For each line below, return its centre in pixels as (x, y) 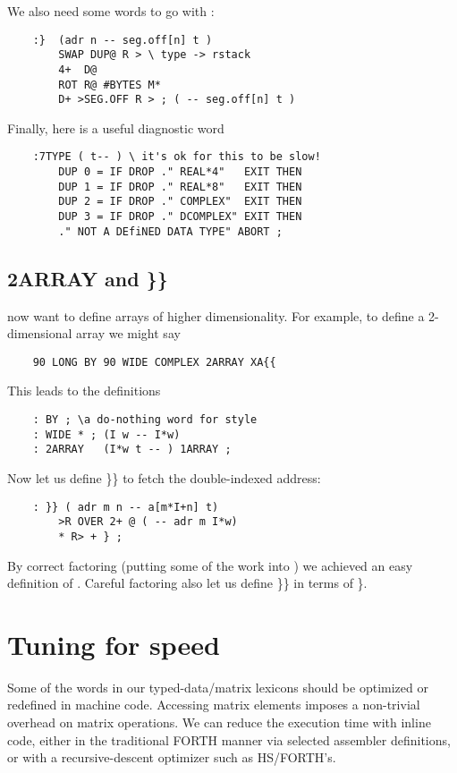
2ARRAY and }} (88, 278)
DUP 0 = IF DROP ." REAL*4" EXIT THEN (180, 172)
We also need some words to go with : (111, 11)
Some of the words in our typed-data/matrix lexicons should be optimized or (218, 687)
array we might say (128, 333)
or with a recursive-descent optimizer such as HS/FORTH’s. (172, 757)
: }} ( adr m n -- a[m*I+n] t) (126, 507)
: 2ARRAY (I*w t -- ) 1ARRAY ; (132, 450)
